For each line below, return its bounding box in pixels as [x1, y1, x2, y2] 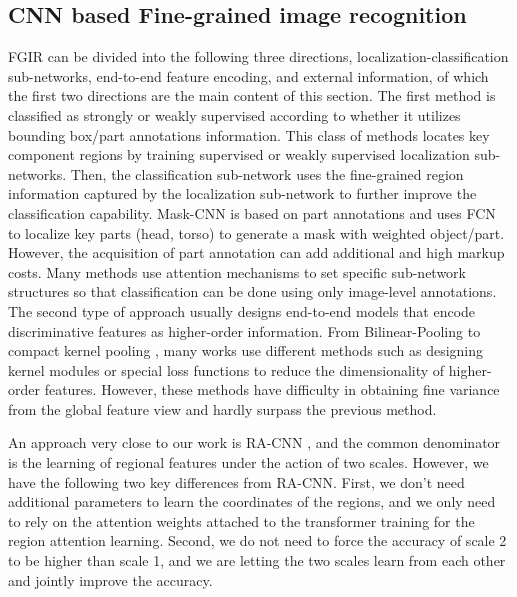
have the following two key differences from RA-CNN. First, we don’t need [8, 471, 465, 492]
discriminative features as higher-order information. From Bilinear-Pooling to [8, 320, 481, 341]
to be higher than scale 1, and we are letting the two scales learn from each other [8, 550, 506, 571]
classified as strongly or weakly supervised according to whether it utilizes [8, 104, 461, 125]
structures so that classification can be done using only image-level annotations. [8, 281, 497, 302]
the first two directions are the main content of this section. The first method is [8, 85, 496, 106]
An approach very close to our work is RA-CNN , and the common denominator [8, 432, 501, 453]
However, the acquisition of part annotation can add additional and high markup [8, 242, 505, 263]
